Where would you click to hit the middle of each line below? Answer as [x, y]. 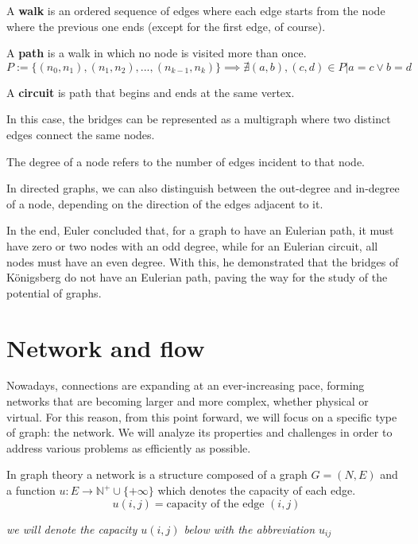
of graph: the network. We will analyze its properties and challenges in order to [199, 432]
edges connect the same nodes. [81, 134]
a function [31, 490]
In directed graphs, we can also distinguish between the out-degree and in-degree [203, 188]
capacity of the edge [215, 504]
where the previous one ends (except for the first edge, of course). [166, 26]
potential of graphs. [54, 292]
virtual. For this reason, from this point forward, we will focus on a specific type [202, 416]
